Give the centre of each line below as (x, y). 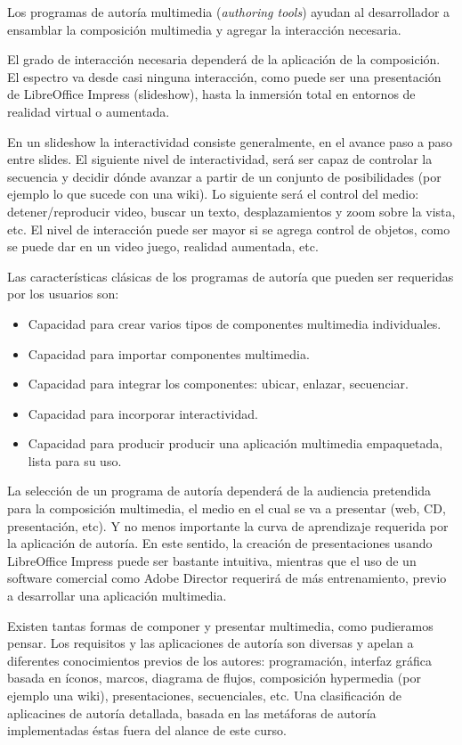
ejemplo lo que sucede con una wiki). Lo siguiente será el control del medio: (213, 194)
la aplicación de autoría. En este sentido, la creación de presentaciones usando (220, 543)
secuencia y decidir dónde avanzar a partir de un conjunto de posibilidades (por (224, 176)
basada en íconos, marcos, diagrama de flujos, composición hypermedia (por (214, 678)
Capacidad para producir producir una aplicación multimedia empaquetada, (235, 443)
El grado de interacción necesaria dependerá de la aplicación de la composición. (224, 59)
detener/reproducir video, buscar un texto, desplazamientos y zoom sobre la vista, (231, 211)
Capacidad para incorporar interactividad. (143, 413)
